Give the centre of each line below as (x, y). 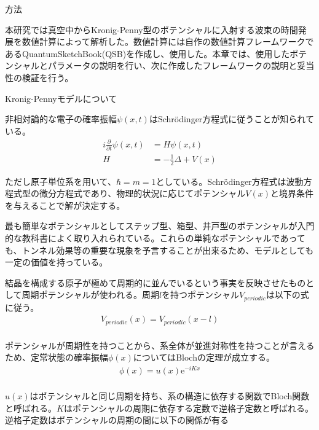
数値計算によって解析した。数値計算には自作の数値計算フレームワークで (168, 41)
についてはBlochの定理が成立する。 (204, 357)
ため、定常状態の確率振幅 (57, 357)
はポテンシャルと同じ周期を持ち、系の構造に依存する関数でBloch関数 (170, 396)
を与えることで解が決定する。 (65, 205)
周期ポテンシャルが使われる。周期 (90, 295)
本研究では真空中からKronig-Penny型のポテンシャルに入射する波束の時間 (152, 29)
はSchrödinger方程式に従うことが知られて (231, 119)
